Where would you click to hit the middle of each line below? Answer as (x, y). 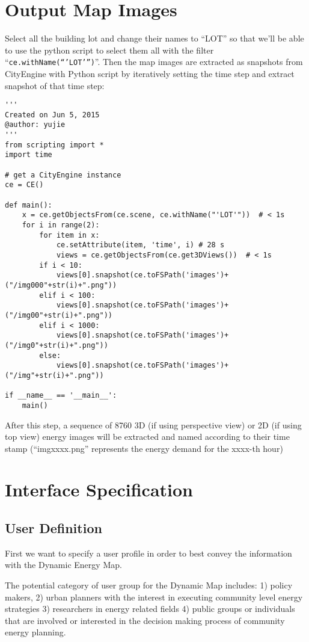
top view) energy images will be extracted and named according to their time (147, 437)
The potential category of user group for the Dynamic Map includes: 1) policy (149, 585)
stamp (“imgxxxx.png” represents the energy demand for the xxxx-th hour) (144, 448)
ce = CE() (24, 185)
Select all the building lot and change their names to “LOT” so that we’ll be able (154, 38)
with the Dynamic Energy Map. (63, 565)
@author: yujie (35, 125)
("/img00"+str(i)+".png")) (59, 315)
